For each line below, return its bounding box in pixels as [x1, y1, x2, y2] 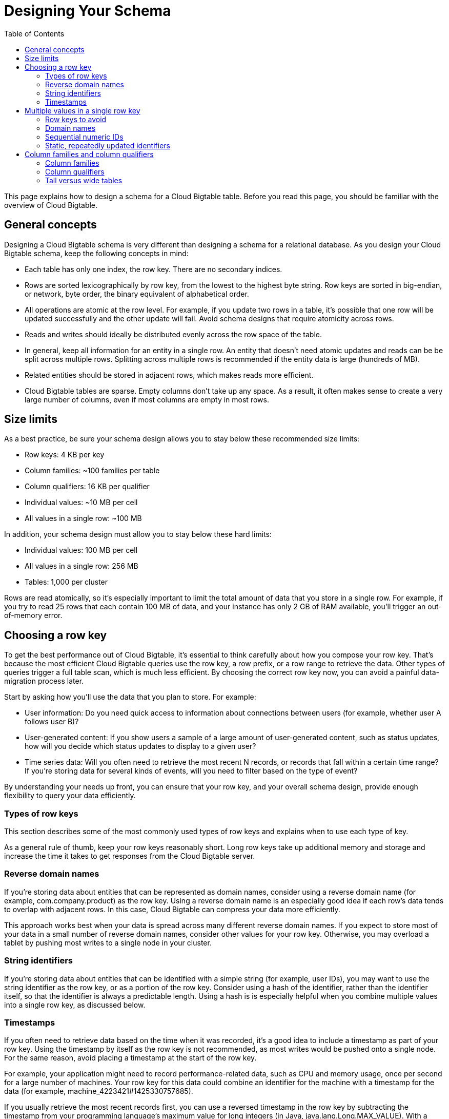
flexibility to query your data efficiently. [4, 791, 136, 800]
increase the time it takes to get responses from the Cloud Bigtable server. [4, 852, 255, 861]
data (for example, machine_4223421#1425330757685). [4, 1087, 193, 1096]
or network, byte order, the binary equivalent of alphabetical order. [25, 289, 249, 298]
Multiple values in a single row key [25, 106, 140, 115]
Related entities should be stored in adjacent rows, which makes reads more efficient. [25, 370, 314, 379]
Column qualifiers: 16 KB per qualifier [25, 482, 150, 491]
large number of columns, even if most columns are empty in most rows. [25, 395, 269, 404]
